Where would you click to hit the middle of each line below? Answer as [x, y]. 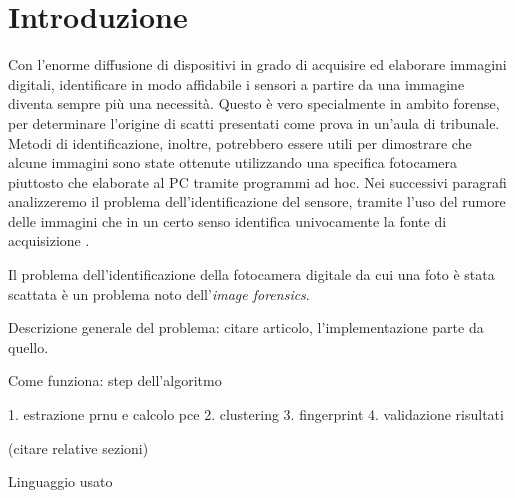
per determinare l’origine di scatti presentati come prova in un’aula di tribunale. [254, 122]
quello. [28, 346]
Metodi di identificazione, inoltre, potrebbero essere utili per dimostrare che [240, 142]
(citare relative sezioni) [78, 447]
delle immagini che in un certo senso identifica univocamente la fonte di [227, 220]
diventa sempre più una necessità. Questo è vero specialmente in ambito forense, [254, 103]
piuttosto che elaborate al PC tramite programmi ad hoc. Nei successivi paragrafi [257, 181]
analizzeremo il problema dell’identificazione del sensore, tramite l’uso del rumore [257, 201]
